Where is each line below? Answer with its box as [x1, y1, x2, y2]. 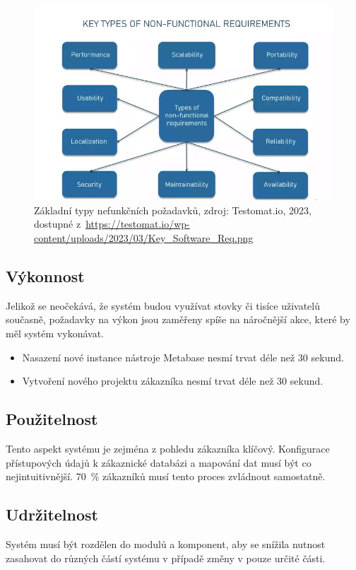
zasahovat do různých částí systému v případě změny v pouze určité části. [6, 550, 326, 565]
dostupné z [34, 216, 81, 231]
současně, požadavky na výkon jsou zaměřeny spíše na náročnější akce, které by [6, 312, 350, 327]
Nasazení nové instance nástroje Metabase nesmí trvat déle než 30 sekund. [22, 349, 344, 364]
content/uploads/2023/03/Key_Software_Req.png [34, 230, 254, 245]
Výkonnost [6, 264, 85, 286]
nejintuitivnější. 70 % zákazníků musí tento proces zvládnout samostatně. [6, 469, 326, 484]
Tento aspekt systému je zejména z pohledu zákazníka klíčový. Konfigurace [6, 441, 330, 455]
